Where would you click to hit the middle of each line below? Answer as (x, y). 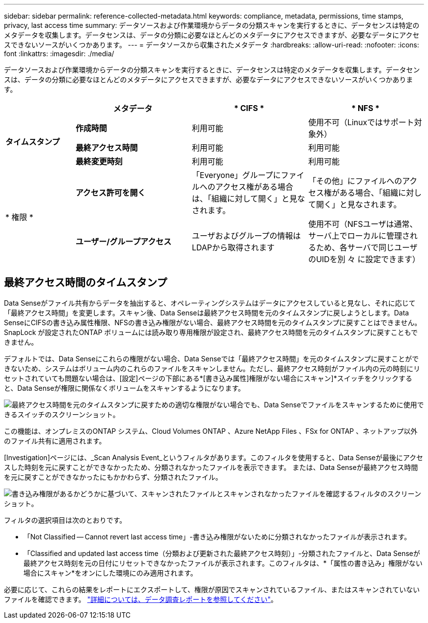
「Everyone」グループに (236, 175)
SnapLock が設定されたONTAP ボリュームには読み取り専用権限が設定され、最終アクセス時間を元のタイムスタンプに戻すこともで (211, 332)
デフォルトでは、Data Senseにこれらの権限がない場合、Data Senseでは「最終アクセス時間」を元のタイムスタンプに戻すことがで (212, 358)
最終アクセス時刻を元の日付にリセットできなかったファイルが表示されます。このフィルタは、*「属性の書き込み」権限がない (223, 563)
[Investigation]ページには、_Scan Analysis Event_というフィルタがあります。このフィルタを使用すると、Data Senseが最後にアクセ (214, 457)
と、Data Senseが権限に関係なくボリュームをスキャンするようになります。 (124, 388)
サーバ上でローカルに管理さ (359, 236)
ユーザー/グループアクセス (123, 242)
